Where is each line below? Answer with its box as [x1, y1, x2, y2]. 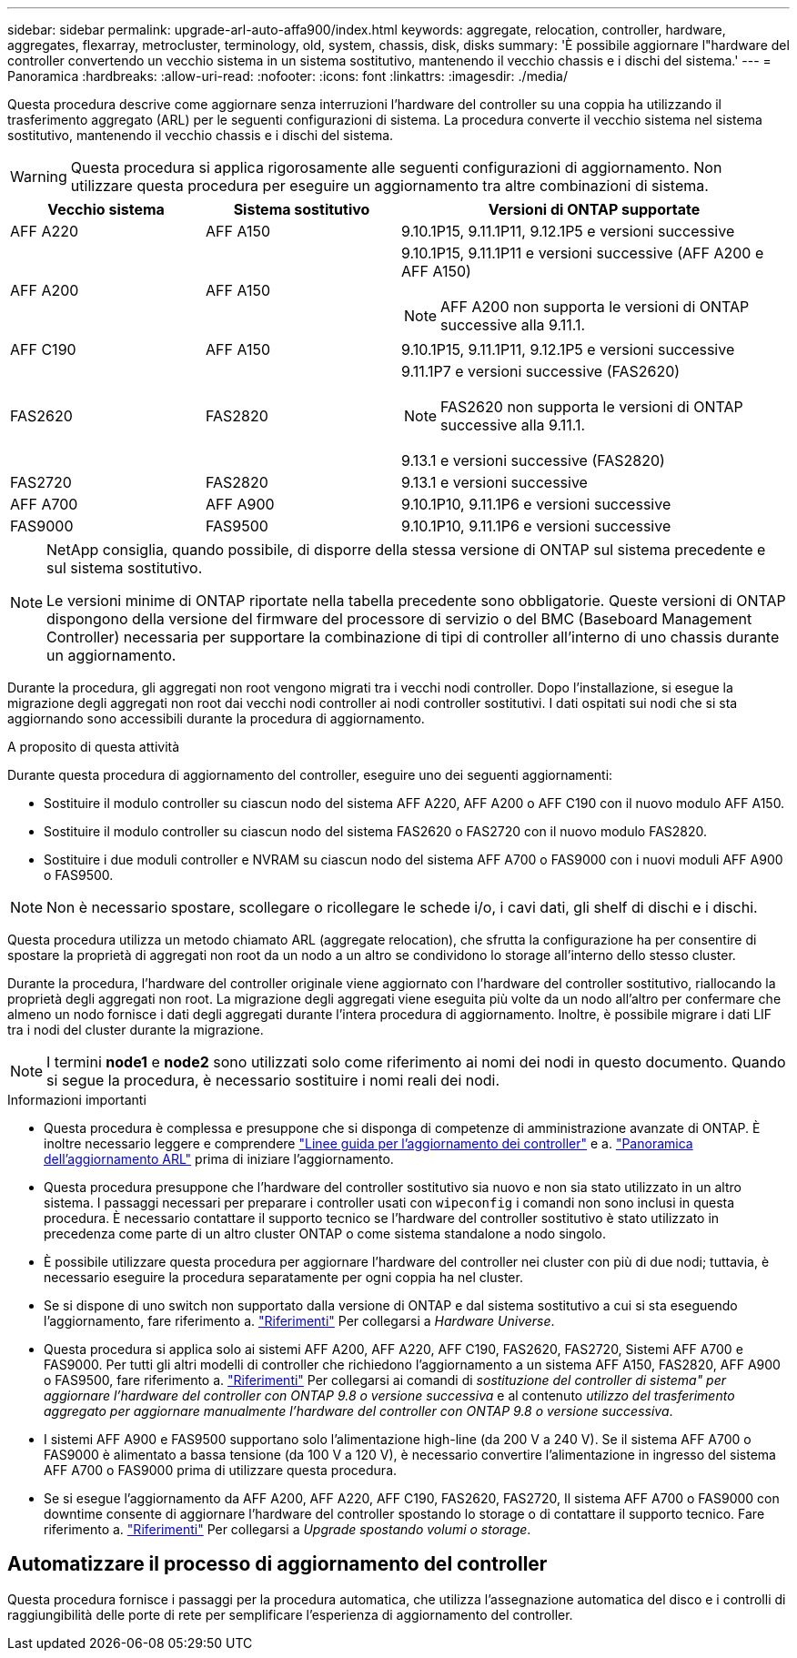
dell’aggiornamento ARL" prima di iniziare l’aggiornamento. [44, 1151, 394, 1167]
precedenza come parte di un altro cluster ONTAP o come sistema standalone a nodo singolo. [44, 1226, 607, 1241]
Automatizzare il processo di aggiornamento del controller [7, 1552, 548, 1576]
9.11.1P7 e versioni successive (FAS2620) [401, 362, 681, 380]
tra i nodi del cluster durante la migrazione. [7, 1022, 264, 1037]
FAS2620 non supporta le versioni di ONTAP [440, 398, 743, 416]
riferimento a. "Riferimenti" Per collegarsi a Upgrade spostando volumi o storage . [44, 1522, 531, 1537]
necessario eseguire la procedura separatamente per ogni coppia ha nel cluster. [44, 1269, 523, 1285]
